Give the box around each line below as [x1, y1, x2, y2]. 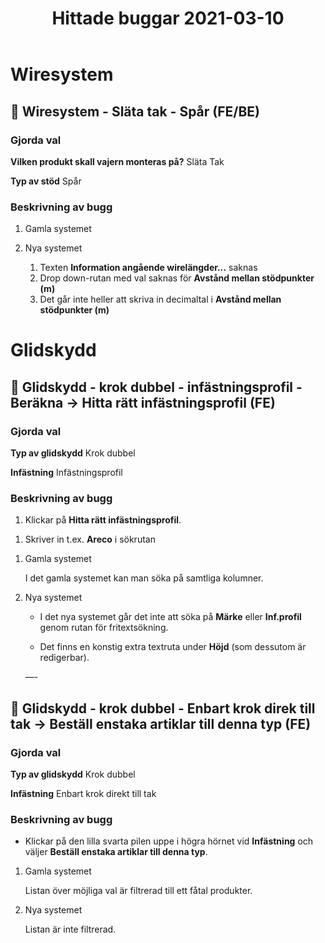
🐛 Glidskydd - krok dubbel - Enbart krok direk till [10, 700, 316, 717]
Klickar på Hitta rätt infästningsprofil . [24, 514, 182, 526]
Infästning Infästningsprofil [10, 467, 123, 479]
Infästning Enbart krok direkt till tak [10, 788, 157, 800]
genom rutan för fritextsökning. [39, 622, 169, 634]
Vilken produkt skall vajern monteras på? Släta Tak [10, 155, 225, 167]
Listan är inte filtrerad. [24, 923, 117, 936]
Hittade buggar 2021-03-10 [51, 7, 285, 30]
